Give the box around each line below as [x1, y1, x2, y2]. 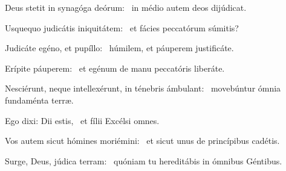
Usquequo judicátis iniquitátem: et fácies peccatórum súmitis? [5, 21, 239, 34]
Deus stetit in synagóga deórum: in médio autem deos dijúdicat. [5, 1, 247, 13]
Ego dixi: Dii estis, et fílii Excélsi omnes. [5, 114, 160, 126]
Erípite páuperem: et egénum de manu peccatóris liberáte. [5, 61, 225, 74]
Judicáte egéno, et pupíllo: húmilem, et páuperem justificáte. [5, 42, 234, 54]
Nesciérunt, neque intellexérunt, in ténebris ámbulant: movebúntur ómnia [5, 82, 281, 95]
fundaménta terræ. [5, 93, 74, 106]
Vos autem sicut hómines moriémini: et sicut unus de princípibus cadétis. [5, 134, 280, 147]
